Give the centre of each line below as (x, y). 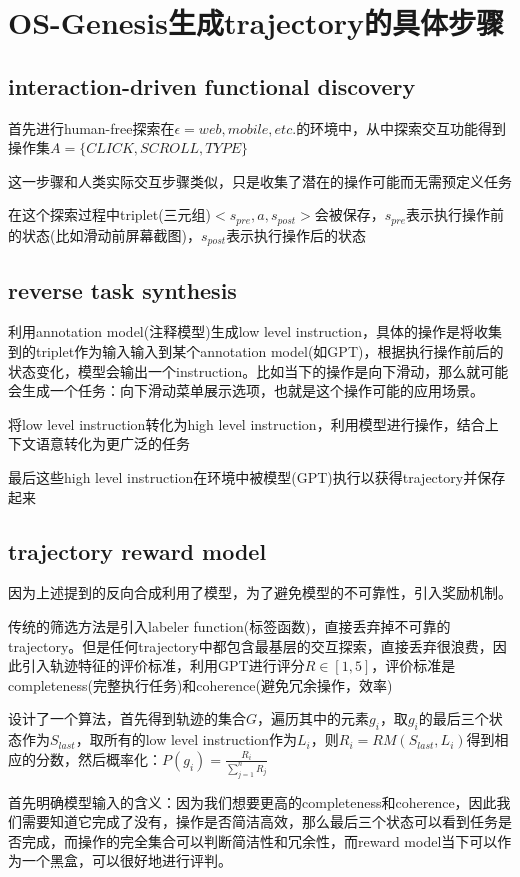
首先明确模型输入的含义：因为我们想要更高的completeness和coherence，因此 (252, 801)
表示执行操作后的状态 (296, 234)
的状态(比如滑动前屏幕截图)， (104, 234)
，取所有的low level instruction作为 (186, 739)
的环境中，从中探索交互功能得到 (401, 127)
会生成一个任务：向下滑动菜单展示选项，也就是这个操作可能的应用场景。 (246, 390)
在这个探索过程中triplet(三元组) (110, 214)
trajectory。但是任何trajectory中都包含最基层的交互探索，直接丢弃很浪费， (250, 645)
